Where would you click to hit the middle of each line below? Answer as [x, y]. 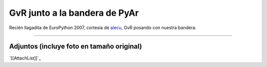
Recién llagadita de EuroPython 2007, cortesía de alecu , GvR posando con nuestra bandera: [103, 28]
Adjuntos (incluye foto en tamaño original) [76, 47]
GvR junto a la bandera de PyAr [74, 13]
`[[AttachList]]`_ [25, 58]
